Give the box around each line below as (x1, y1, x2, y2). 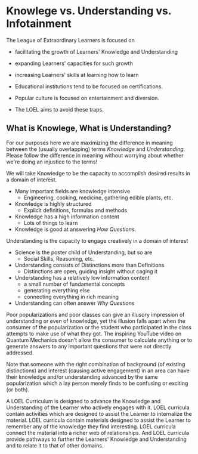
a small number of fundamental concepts (23, 280, 125, 288)
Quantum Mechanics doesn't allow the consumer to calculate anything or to (6, 336, 193, 344)
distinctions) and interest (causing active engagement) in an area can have (6, 367, 190, 374)
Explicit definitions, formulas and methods (23, 206, 127, 214)
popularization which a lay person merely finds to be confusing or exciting (6, 379, 188, 387)
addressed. (6, 349, 34, 356)
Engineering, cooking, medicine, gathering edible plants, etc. (23, 194, 174, 201)
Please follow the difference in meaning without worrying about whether (6, 152, 184, 159)
